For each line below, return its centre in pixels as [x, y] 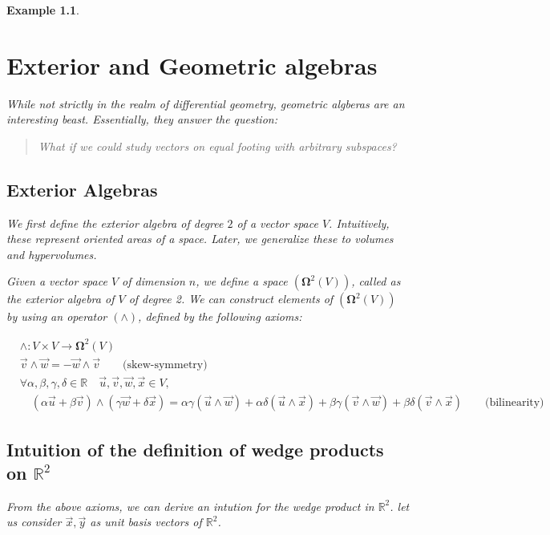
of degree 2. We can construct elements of [231, 299]
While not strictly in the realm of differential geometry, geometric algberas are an [206, 103]
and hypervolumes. [52, 254]
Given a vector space [57, 281]
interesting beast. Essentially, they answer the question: [142, 119]
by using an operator [57, 316]
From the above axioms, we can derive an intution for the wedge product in [190, 506]
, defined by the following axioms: [220, 316]
